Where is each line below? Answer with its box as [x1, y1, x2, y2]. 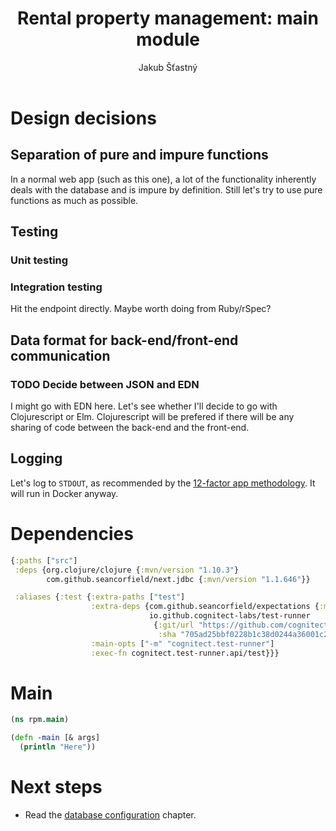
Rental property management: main [17, 7, 319, 30]
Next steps [10, 776, 103, 799]
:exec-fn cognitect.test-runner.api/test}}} [90, 648, 280, 658]
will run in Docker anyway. [10, 487, 119, 499]
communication [10, 347, 111, 364]
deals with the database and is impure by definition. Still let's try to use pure [10, 183, 323, 196]
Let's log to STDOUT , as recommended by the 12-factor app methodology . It [10, 477, 316, 489]
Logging [10, 450, 63, 467]
